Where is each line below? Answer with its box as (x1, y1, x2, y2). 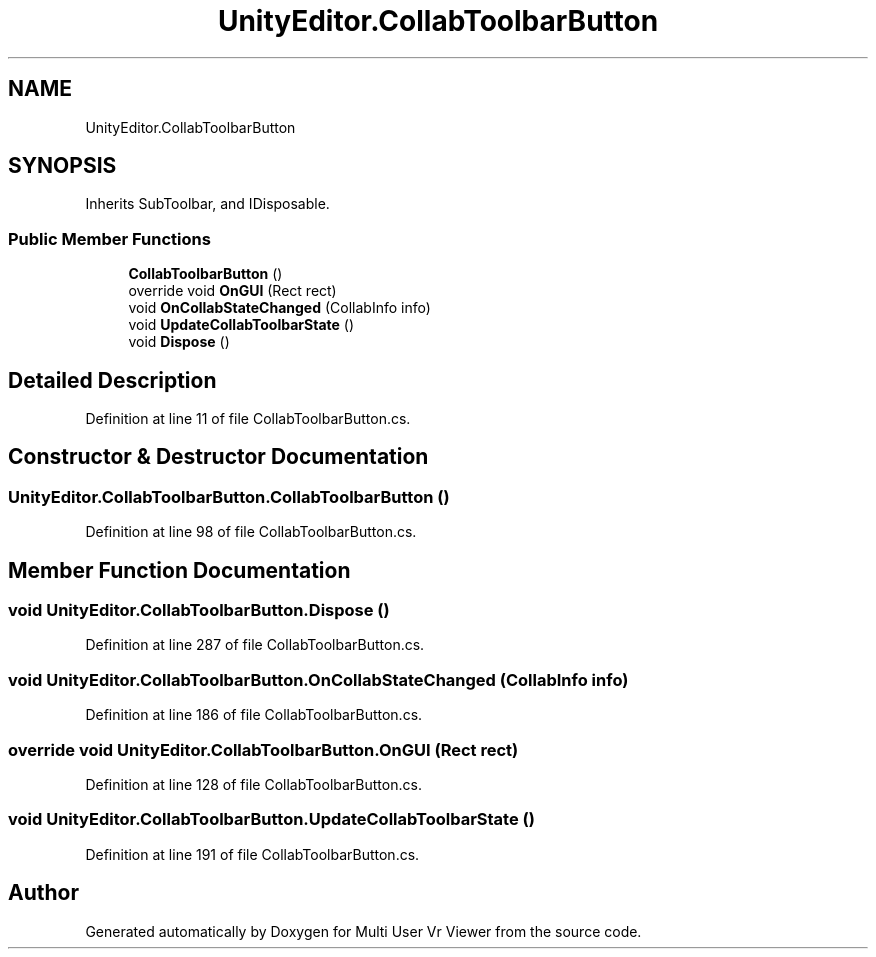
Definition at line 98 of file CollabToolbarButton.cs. (85, 523, 417, 541)
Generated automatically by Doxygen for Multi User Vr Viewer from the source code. (85, 922, 642, 940)
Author (8, 880, 79, 906)
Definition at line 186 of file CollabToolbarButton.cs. (85, 706, 423, 724)
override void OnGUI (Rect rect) (128, 282, 337, 300)
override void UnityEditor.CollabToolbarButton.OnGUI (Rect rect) (8, 739, 519, 760)
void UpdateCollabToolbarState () (128, 316, 355, 334)
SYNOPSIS (8, 153, 117, 179)
